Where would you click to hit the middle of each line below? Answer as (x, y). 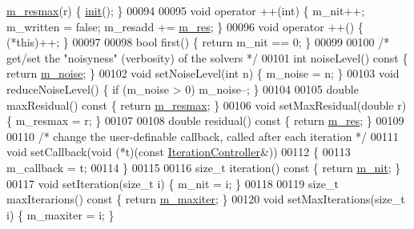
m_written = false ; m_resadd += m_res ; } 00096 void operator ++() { (185, 26)
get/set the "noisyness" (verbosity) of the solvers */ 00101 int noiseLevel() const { (207, 57)
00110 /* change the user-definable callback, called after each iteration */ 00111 (203, 136)
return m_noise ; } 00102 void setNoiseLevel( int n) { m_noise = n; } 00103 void (203, 73)
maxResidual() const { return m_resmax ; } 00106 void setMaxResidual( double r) (207, 104)
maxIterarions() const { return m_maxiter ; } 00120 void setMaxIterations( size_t (206, 199)
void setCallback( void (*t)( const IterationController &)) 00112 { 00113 (179, 152)
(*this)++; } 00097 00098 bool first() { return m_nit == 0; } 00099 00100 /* (198, 42)
